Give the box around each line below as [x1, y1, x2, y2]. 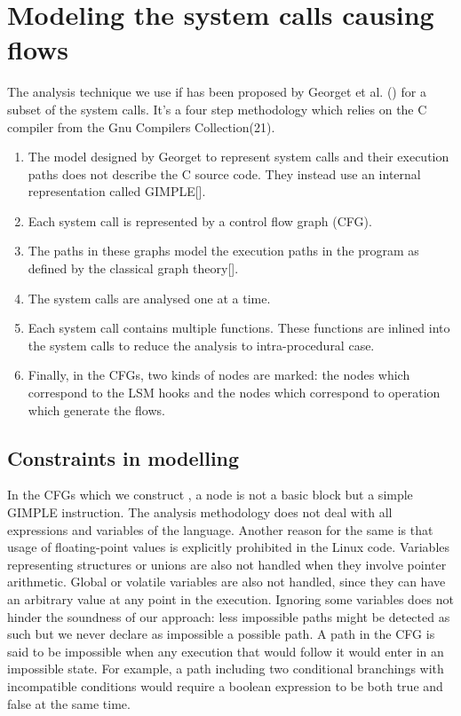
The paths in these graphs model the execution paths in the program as [28, 241, 419, 260]
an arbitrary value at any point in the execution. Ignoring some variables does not [7, 589, 454, 608]
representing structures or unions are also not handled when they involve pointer [7, 555, 447, 573]
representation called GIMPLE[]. [28, 182, 206, 201]
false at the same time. [7, 694, 131, 712]
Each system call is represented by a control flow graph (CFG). [28, 211, 372, 230]
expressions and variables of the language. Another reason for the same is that [7, 520, 433, 539]
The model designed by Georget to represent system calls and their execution [28, 147, 449, 166]
